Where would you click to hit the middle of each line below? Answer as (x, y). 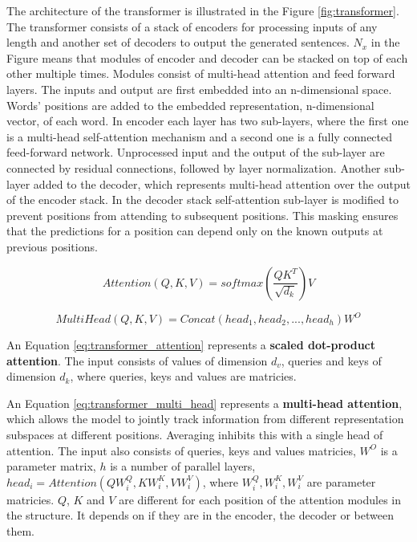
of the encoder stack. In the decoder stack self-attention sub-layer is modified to (202, 200)
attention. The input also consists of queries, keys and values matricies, (181, 450)
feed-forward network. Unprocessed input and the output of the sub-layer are (196, 152)
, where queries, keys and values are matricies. (183, 376)
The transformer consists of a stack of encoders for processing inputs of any (192, 26)
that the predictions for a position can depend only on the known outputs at (195, 231)
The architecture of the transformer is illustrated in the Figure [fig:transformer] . (203, 10)
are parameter (341, 481)
